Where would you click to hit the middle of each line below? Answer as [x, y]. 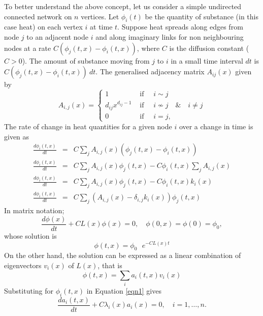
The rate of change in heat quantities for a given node [88, 126]
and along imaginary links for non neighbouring [170, 36]
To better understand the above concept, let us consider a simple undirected [123, 6]
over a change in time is [216, 126]
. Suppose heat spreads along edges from [180, 27]
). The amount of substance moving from [86, 60]
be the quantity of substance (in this [202, 16]
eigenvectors [23, 265]
